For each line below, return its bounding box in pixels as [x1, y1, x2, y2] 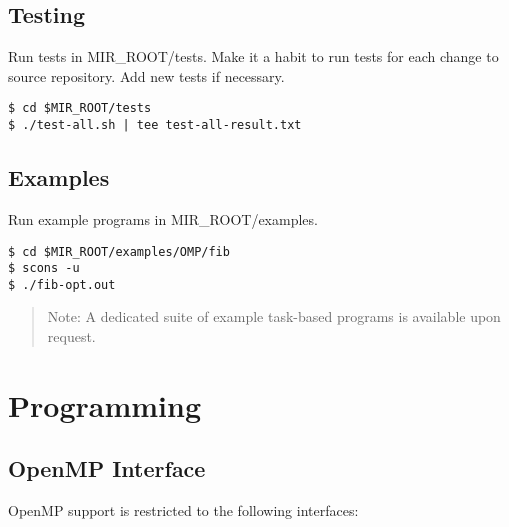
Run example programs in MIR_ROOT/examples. [8, 208, 318, 229]
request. [47, 326, 96, 347]
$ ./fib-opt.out [8, 277, 116, 292]
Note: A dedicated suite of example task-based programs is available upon [47, 306, 501, 327]
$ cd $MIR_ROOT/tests [8, 101, 152, 116]
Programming [8, 384, 201, 425]
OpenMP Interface [8, 453, 206, 484]
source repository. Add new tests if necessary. [8, 65, 285, 86]
